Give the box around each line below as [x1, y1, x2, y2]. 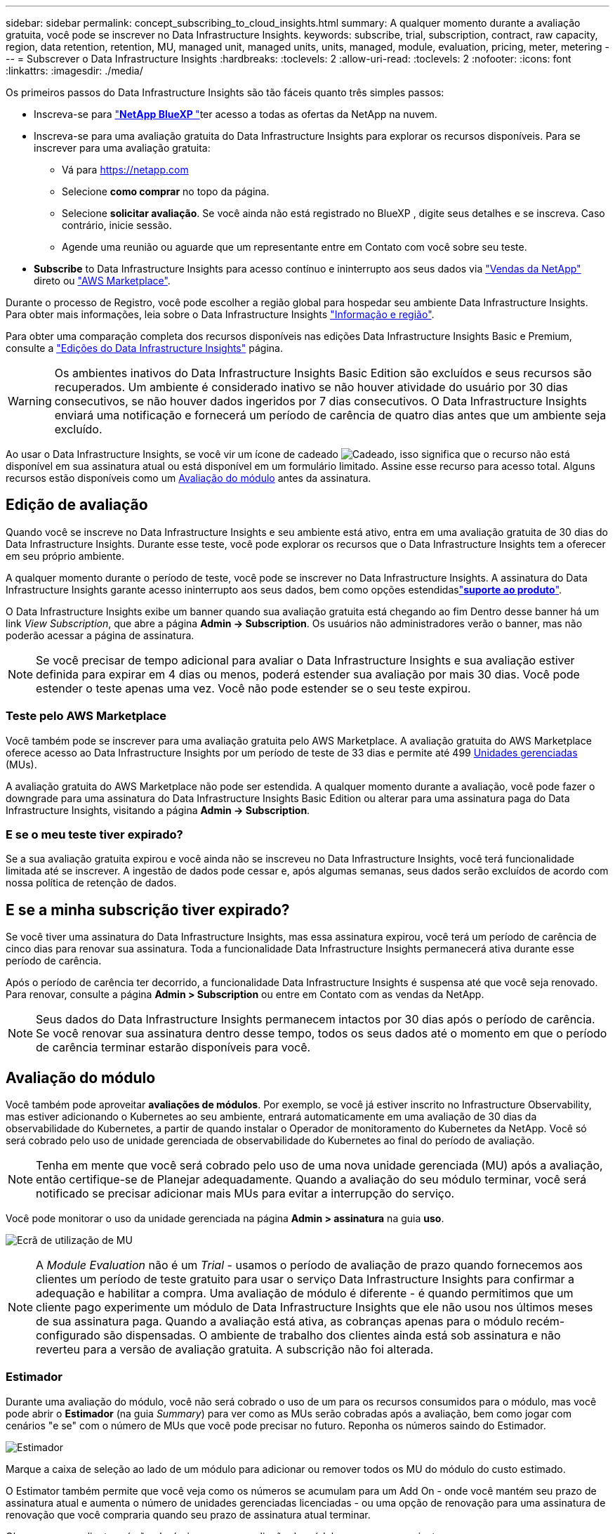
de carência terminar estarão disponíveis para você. [36, 1040, 311, 1055]
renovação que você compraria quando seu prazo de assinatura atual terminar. [6, 1508, 371, 1521]
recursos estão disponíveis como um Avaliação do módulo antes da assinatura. [6, 472, 371, 484]
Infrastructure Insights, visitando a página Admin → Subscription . [6, 804, 310, 816]
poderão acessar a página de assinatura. [6, 629, 194, 641]
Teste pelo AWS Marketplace [6, 709, 167, 723]
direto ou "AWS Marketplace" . [34, 275, 171, 287]
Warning [8, 394, 52, 408]
